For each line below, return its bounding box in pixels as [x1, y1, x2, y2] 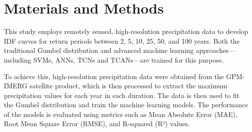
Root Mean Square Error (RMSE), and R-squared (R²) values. [4, 118, 190, 129]
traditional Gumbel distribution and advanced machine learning [4, 45, 194, 55]
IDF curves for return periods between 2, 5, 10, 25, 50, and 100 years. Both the [4, 35, 240, 46]
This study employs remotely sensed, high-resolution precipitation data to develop [4, 26, 249, 36]
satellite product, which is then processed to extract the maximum [29, 81, 228, 91]
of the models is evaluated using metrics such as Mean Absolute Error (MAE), [4, 109, 237, 119]
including [4, 54, 32, 65]
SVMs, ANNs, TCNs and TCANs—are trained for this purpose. [33, 54, 224, 65]
